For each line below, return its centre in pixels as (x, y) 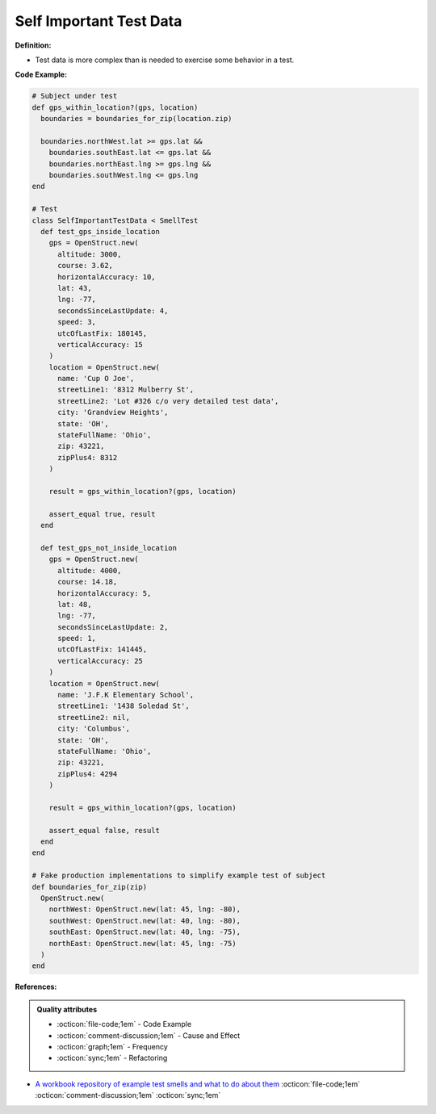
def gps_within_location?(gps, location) (115, 107)
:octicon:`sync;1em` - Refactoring (112, 1058)
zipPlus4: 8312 (88, 457)
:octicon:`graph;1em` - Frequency (113, 1046)
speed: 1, (77, 639)
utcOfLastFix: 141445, (103, 649)
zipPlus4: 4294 (88, 774)
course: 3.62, (85, 266)
